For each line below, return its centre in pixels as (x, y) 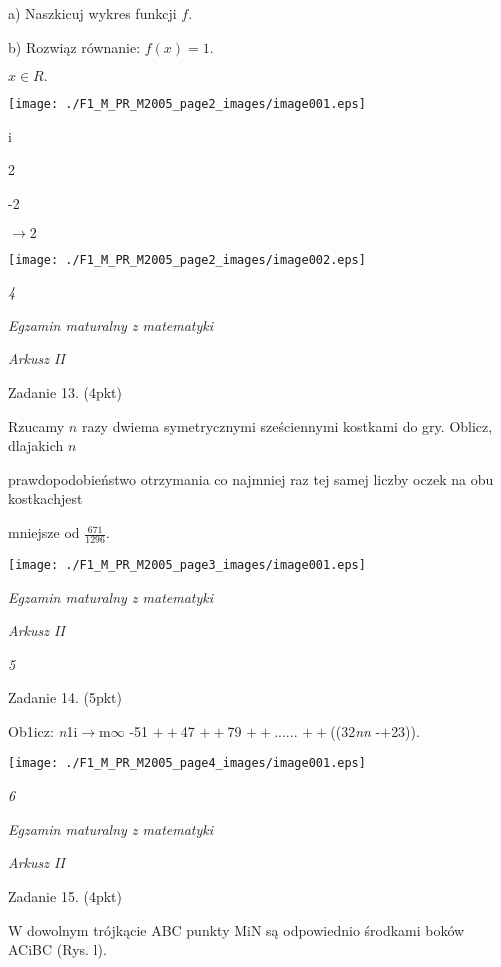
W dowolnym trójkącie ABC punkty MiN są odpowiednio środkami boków (236, 929)
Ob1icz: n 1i (43, 730)
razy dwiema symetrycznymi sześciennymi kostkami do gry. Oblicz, (287, 425)
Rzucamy (36, 425)
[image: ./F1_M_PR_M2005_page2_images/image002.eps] (187, 259)
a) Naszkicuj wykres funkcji (92, 13)
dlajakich (36, 445)
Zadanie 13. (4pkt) (65, 392)
